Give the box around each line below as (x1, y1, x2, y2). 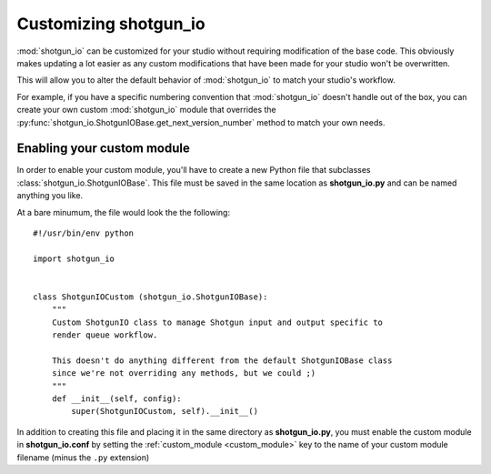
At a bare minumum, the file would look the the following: (16, 207, 231, 217)
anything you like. (16, 190, 84, 201)
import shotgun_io (33, 253, 115, 264)
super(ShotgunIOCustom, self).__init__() (71, 406, 259, 417)
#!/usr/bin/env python (33, 227, 135, 238)
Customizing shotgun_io (16, 14, 205, 34)
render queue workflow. (51, 330, 158, 340)
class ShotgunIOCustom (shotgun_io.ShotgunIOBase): (33, 291, 268, 302)
